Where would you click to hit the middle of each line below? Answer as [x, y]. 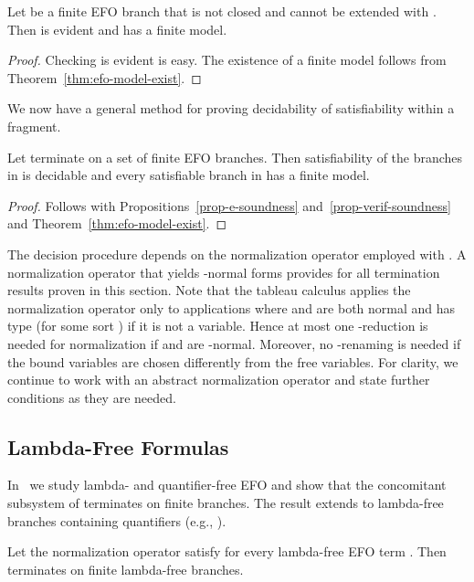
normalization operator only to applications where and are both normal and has [232, 307]
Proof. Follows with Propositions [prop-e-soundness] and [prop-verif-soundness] [229, 205]
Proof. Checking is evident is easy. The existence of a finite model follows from [227, 60]
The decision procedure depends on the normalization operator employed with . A [237, 254]
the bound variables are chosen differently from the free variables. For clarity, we [233, 361]
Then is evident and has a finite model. [117, 29]
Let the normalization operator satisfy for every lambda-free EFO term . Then [227, 551]
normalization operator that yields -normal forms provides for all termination [224, 272]
